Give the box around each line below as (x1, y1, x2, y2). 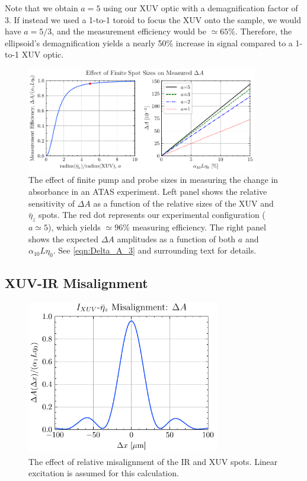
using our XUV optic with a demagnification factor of (103, 2, 298, 14)
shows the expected (28, 232, 98, 245)
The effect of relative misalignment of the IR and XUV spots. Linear (28, 455, 278, 467)
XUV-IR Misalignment (5, 274, 148, 292)
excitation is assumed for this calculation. (28, 467, 179, 479)
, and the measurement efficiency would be (52, 25, 206, 37)
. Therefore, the (235, 25, 292, 37)
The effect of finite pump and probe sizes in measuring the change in (28, 173, 279, 186)
